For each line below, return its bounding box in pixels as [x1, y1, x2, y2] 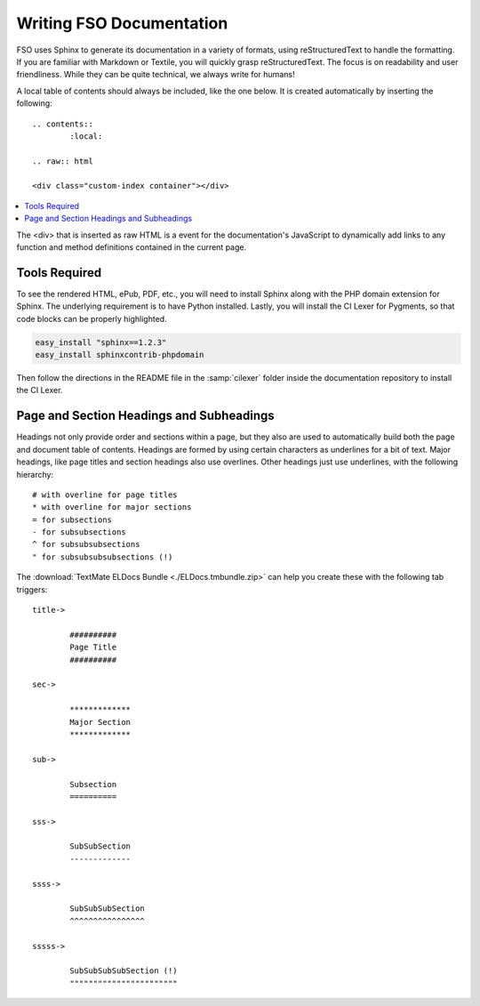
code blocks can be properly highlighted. [16, 313, 168, 324]
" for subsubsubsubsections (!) [32, 551, 173, 562]
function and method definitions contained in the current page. [16, 242, 247, 253]
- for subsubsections [32, 527, 126, 537]
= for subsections [32, 514, 113, 525]
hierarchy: [16, 469, 53, 479]
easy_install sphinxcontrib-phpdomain [35, 350, 204, 360]
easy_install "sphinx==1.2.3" [35, 337, 167, 347]
